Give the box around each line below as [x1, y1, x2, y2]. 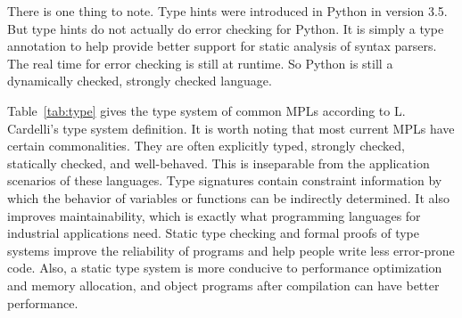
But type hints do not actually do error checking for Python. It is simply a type [7, 19, 444, 37]
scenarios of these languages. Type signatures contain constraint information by [7, 171, 442, 190]
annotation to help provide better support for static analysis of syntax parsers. [7, 37, 437, 55]
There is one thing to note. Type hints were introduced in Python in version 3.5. [7, 2, 448, 20]
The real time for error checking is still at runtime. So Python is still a [7, 53, 393, 72]
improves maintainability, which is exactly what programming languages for [7, 206, 421, 224]
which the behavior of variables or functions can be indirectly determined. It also [7, 188, 450, 207]
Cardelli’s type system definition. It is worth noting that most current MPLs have [7, 118, 455, 137]
